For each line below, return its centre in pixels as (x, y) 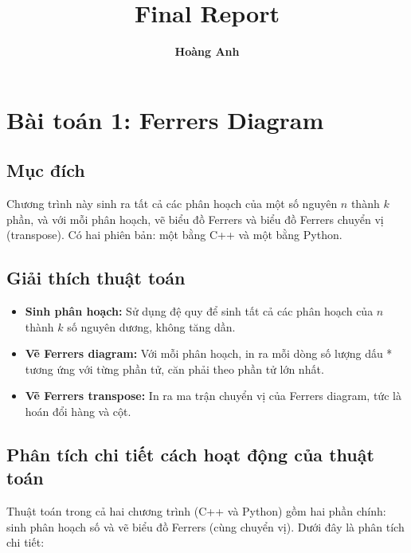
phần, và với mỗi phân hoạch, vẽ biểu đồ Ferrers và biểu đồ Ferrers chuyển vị (195, 219)
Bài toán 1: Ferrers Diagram (165, 119)
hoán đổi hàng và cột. (78, 412)
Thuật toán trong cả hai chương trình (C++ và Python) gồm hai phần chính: (196, 511)
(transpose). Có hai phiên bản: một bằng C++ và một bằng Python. (174, 235)
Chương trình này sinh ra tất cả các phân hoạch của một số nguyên (172, 204)
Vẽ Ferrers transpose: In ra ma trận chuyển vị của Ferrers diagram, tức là (213, 396)
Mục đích (46, 170)
